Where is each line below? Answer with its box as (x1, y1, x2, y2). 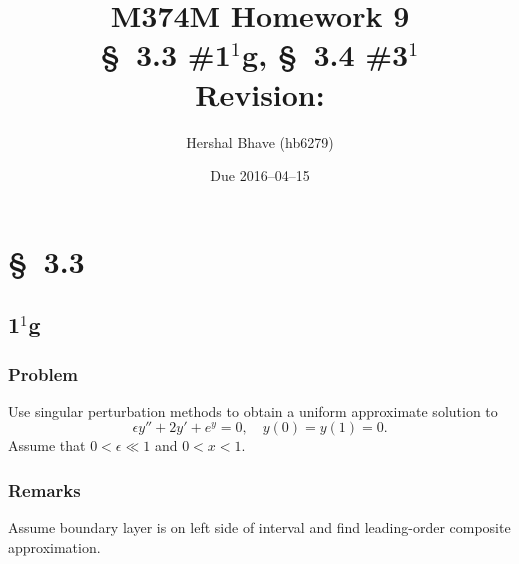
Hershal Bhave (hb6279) (186, 131, 334, 152)
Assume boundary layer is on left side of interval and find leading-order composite (8, 517, 511, 538)
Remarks (8, 477, 81, 502)
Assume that (8, 435, 86, 456)
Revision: (195, 73, 325, 114)
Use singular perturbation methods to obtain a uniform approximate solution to (8, 400, 498, 421)
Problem (8, 361, 78, 386)
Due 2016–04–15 (210, 165, 310, 186)
